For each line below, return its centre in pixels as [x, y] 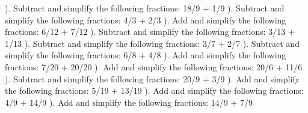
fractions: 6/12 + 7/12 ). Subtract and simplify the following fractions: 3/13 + [150, 32]
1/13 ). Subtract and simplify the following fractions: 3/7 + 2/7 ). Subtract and [152, 43]
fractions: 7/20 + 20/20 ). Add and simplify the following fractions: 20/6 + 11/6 [154, 66]
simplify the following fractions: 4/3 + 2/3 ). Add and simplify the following [146, 20]
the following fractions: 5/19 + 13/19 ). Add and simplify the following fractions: [154, 90]
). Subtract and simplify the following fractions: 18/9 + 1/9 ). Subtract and [145, 8]
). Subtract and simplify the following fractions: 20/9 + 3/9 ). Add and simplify [152, 78]
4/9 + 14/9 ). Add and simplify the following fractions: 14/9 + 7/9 [129, 102]
